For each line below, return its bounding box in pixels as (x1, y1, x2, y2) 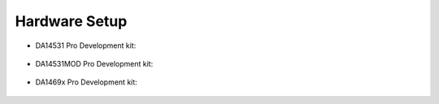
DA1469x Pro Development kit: (35, 77, 137, 87)
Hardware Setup (15, 12, 128, 30)
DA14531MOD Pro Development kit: (35, 58, 154, 68)
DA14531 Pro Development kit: (35, 41, 137, 50)
